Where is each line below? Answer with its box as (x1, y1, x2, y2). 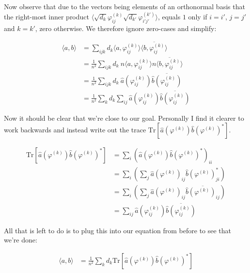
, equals (157, 12, 181, 22)
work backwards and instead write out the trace (4, 125, 146, 135)
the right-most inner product (4, 12, 89, 22)
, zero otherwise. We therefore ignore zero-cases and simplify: (35, 23, 217, 33)
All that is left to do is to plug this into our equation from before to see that (4, 225, 232, 235)
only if (188, 12, 207, 22)
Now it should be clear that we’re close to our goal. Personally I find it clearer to (4, 112, 244, 123)
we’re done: (4, 235, 37, 245)
